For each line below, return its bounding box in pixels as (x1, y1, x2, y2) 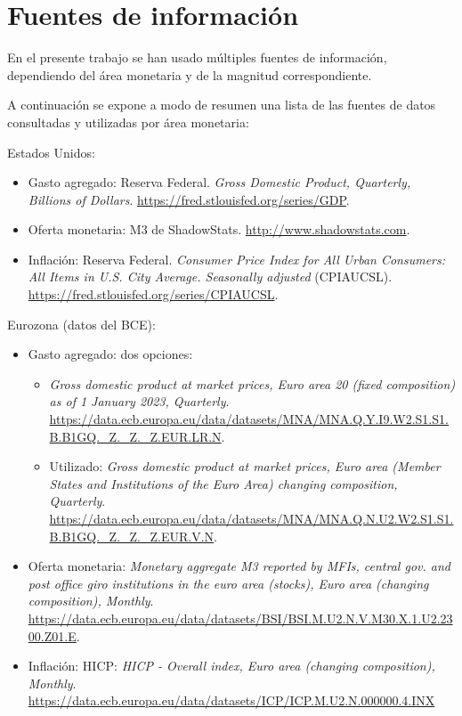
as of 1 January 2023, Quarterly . (49, 392, 230, 411)
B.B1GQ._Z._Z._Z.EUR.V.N (49, 526, 215, 545)
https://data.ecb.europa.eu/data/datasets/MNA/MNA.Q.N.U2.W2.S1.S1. (49, 509, 454, 527)
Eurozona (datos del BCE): (7, 314, 156, 333)
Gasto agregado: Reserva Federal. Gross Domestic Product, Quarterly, (28, 173, 411, 191)
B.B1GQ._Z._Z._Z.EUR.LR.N (49, 427, 222, 445)
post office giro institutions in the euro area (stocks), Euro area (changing (28, 574, 429, 592)
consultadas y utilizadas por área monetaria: (7, 112, 249, 131)
